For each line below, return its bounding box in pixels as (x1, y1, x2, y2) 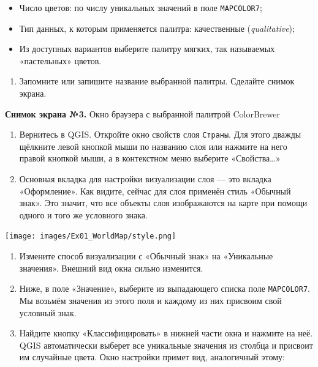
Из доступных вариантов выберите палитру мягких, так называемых (19, 42, 275, 55)
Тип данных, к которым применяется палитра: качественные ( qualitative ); (19, 21, 295, 34)
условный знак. (19, 306, 77, 319)
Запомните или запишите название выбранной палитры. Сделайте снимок (19, 75, 295, 87)
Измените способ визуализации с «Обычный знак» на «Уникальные (19, 250, 273, 262)
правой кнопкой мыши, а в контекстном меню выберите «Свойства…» (19, 152, 281, 165)
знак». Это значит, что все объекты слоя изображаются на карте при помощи (19, 196, 308, 209)
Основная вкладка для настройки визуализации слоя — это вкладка (19, 172, 271, 185)
